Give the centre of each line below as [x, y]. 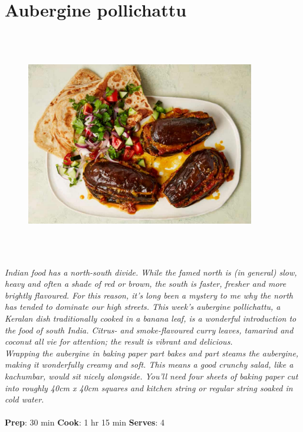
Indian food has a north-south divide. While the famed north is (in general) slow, [151, 272]
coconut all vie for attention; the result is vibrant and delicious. [119, 341]
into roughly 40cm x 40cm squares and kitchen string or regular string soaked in [149, 387]
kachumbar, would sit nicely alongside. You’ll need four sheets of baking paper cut [151, 376]
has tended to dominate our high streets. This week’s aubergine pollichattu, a [143, 307]
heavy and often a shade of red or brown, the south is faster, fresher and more [146, 284]
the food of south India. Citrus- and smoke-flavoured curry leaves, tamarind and [149, 330]
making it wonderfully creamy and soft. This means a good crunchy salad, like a [149, 364]
